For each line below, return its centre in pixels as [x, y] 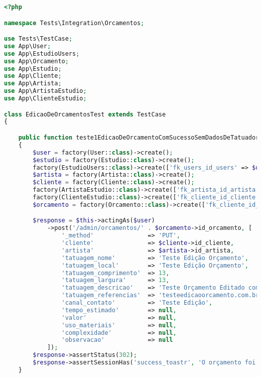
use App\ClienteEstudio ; [45, 99]
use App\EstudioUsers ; [42, 53]
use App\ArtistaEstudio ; [45, 91]
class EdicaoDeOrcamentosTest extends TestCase [85, 114]
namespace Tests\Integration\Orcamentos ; [74, 23]
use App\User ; [28, 46]
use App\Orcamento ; [36, 61]
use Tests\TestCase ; [38, 39]
